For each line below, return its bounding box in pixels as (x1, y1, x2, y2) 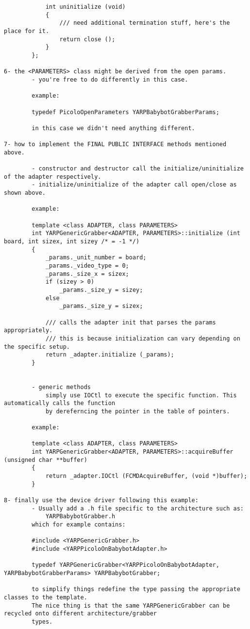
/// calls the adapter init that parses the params (45, 319, 216, 326)
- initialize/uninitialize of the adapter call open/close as (32, 181, 237, 188)
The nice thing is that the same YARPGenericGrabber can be (32, 602, 230, 609)
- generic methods (32, 383, 91, 391)
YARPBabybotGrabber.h (45, 513, 116, 520)
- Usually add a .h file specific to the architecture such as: (32, 505, 244, 512)
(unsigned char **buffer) (4, 456, 87, 463)
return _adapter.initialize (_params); (45, 351, 174, 358)
